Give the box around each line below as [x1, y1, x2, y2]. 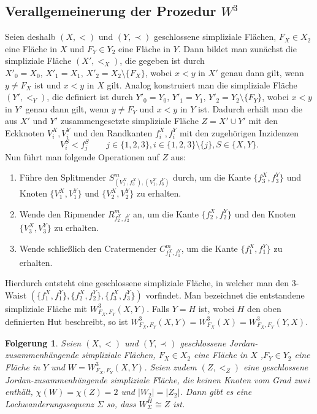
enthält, [5, 385, 33, 398]
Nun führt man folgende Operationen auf [5, 150, 159, 163]
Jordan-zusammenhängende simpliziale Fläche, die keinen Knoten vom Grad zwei [5, 373, 310, 386]
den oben [247, 302, 281, 314]
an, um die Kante [133, 207, 199, 220]
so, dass [106, 397, 136, 410]
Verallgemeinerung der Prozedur [5, 1, 216, 20]
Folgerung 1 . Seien [5, 336, 82, 349]
